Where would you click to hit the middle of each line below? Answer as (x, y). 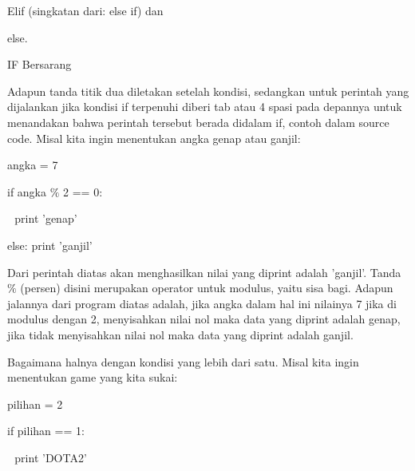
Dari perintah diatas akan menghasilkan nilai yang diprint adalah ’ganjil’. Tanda (204, 272)
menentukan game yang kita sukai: (93, 377)
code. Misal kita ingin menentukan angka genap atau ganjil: (154, 138)
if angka (27, 191)
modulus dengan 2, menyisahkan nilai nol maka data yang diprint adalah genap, (204, 319)
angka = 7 (33, 165)
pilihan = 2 (35, 404)
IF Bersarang (40, 64)
